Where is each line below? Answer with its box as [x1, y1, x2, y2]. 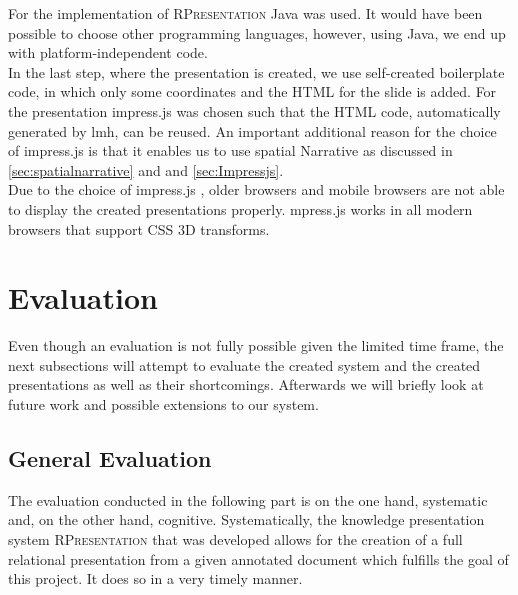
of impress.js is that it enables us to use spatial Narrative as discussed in [8, 140, 453, 161]
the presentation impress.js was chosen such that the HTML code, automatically [8, 100, 501, 121]
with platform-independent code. [8, 42, 208, 63]
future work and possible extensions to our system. [8, 394, 319, 415]
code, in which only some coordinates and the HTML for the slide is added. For [8, 81, 497, 102]
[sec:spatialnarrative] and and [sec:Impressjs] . [8, 159, 284, 180]
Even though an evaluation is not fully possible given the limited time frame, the [8, 335, 504, 356]
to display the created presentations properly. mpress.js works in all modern [8, 198, 473, 219]
